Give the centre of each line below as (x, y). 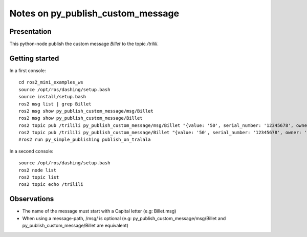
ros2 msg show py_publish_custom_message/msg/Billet (86, 111)
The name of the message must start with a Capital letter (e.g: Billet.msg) (99, 211)
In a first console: (28, 70)
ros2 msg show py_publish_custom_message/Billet (81, 118)
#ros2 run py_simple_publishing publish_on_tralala (85, 140)
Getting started (34, 58)
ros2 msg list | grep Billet (55, 104)
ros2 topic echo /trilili (51, 185)
